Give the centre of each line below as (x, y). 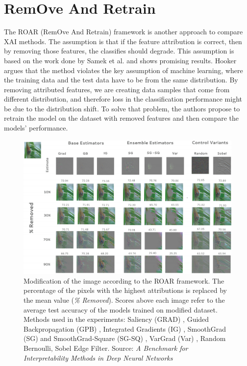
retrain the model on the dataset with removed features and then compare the (122, 118)
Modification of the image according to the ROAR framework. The (124, 280)
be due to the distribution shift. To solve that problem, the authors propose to (122, 108)
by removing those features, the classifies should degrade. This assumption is (119, 51)
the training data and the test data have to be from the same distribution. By (121, 80)
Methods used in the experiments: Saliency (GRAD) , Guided (116, 319)
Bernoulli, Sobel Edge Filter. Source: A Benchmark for (106, 348)
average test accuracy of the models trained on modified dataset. (121, 309)
